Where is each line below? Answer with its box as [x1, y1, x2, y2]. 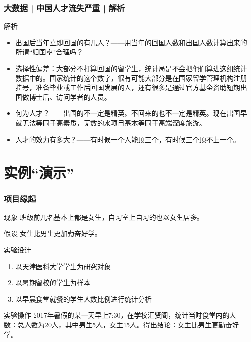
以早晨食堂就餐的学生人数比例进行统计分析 [15, 293, 152, 304]
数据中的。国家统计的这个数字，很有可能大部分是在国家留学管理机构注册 [15, 72, 247, 83]
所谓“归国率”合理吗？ [15, 47, 84, 57]
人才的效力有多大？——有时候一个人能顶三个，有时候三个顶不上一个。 [15, 134, 240, 144]
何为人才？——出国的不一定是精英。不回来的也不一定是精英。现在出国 [15, 108, 240, 118]
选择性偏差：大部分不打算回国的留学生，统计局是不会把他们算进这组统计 [15, 63, 247, 73]
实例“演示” [4, 162, 74, 182]
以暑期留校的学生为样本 [15, 277, 90, 288]
